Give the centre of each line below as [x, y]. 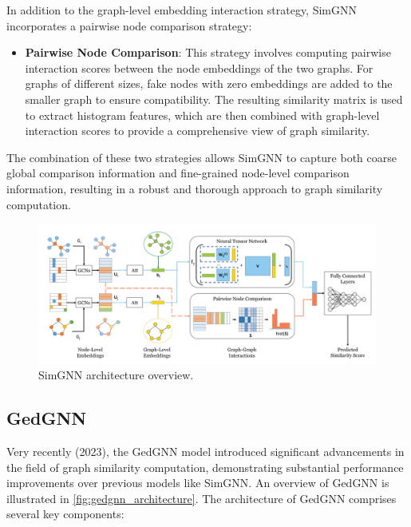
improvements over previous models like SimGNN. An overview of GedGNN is [198, 483]
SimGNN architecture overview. [116, 375]
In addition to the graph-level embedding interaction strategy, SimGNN [182, 10]
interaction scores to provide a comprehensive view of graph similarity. [198, 131]
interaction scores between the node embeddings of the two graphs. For [199, 67]
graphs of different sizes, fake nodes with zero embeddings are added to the [209, 83]
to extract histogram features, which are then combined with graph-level [202, 115]
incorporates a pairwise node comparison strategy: [129, 25]
